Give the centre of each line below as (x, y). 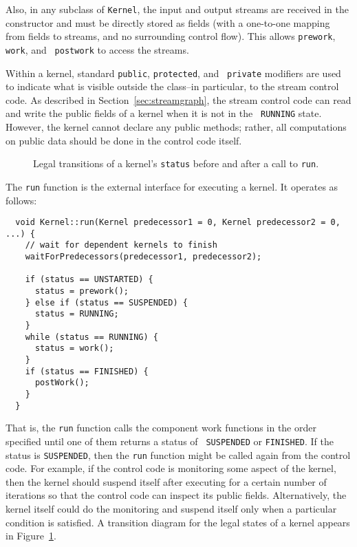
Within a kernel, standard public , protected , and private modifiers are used (173, 73)
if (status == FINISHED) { (87, 371)
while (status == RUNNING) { (91, 337)
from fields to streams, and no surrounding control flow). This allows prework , (171, 36)
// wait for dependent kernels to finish (121, 245)
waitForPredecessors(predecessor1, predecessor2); (143, 257)
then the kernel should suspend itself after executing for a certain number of (166, 481)
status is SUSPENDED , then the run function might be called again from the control (178, 454)
